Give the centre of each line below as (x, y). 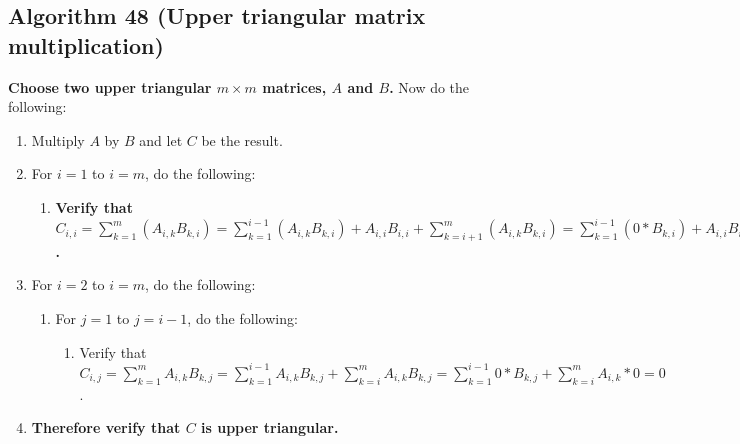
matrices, (294, 86)
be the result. (242, 139)
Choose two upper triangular (110, 86)
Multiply (58, 139)
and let (161, 139)
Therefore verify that (106, 427)
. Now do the (429, 86)
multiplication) (86, 44)
